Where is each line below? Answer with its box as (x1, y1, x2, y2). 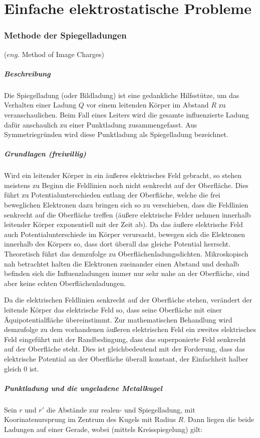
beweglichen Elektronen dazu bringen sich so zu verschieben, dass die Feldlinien (4, 199, 248, 210)
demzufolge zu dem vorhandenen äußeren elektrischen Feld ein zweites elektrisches (4, 324, 256, 334)
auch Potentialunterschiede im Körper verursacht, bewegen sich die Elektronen (4, 228, 245, 239)
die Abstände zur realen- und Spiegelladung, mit (46, 404, 195, 414)
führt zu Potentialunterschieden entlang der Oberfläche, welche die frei (4, 189, 220, 200)
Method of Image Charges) (22, 48, 104, 59)
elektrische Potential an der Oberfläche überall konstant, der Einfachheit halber (4, 353, 248, 363)
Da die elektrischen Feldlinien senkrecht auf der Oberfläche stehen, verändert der (4, 294, 252, 305)
